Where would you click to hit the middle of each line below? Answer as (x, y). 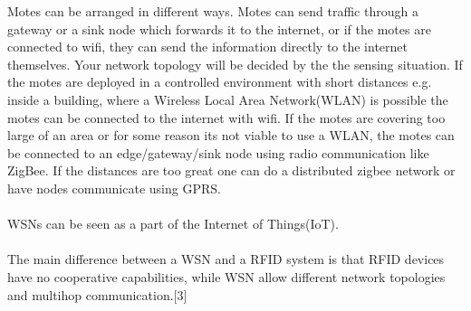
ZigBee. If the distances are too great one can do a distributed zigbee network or (231, 170)
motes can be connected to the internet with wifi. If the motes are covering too (226, 117)
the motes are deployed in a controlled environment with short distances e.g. (220, 82)
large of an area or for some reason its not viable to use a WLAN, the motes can (231, 135)
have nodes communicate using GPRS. (114, 188)
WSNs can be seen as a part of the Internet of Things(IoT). (173, 224)
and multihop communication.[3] (97, 294)
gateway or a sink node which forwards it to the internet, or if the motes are (219, 28)
